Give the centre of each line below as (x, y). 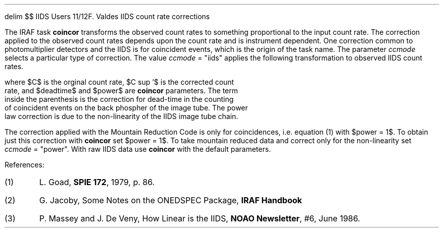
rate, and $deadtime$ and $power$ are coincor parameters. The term (121, 91)
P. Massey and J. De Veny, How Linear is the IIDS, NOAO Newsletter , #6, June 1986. (200, 218)
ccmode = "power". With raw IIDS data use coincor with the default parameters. (138, 149)
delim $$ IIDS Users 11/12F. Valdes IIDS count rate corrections (107, 16)
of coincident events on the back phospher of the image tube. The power (126, 108)
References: (24, 165)
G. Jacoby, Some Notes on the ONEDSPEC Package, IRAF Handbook (170, 200)
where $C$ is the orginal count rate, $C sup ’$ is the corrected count (119, 82)
